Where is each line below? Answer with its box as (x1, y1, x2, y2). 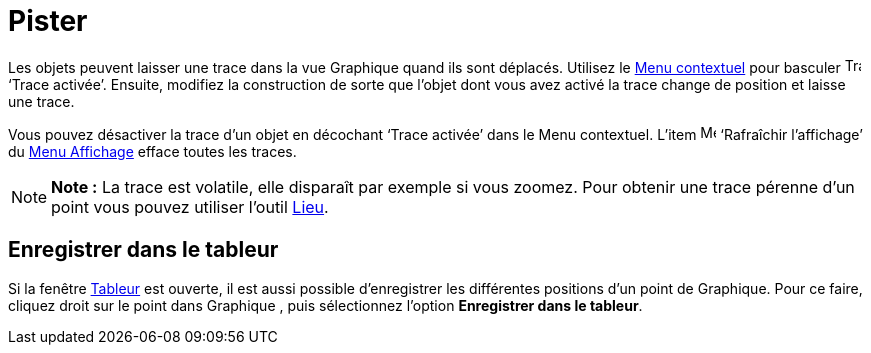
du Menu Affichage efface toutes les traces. (8, 142, 297, 160)
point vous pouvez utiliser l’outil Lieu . (51, 196, 329, 217)
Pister (8, 4, 88, 38)
